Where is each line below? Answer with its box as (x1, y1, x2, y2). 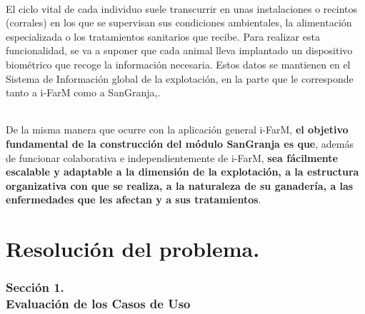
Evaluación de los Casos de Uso (6, 295, 191, 313)
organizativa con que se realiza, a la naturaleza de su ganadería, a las (6, 178, 354, 193)
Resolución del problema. (6, 234, 260, 263)
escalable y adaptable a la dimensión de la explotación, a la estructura (6, 164, 359, 179)
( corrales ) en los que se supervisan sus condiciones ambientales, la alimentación (6, 15, 352, 30)
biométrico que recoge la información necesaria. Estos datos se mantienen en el (6, 56, 351, 71)
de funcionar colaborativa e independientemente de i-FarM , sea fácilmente (6, 150, 338, 165)
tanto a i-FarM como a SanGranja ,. (6, 85, 161, 100)
